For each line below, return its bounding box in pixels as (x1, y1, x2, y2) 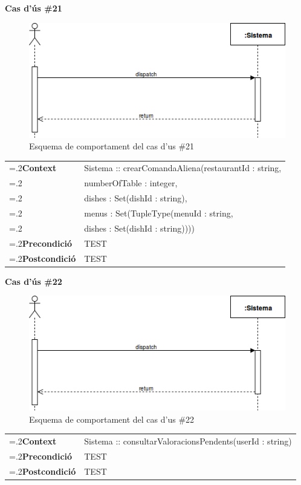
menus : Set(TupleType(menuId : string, (84, 207, 233, 219)
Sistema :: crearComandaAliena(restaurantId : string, (84, 161, 282, 174)
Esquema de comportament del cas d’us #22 (29, 412, 195, 425)
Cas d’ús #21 (5, 2, 62, 14)
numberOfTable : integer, (84, 177, 178, 189)
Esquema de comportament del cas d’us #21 (29, 140, 195, 152)
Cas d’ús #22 (5, 275, 62, 287)
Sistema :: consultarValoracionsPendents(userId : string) (84, 435, 292, 448)
